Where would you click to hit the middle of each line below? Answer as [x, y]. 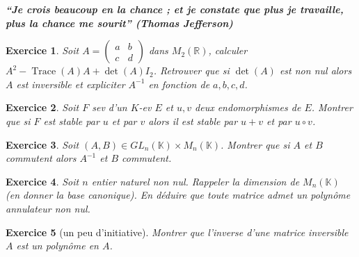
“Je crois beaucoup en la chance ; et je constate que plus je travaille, [175, 9]
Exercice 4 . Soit [42, 181]
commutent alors [41, 158]
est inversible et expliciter [71, 84]
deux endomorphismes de [248, 107]
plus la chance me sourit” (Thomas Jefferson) [119, 23]
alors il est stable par [193, 121]
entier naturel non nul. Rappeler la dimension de [196, 181]
